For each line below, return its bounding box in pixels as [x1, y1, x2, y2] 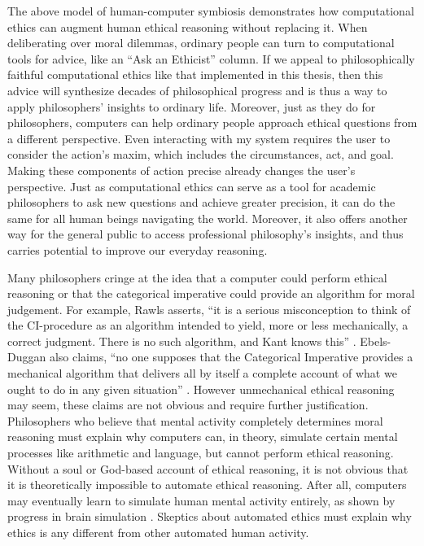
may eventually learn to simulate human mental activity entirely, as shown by [7, 491, 396, 509]
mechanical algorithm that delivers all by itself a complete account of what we [7, 365, 397, 382]
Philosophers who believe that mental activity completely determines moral [7, 412, 383, 429]
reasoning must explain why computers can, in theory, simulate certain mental [7, 428, 398, 445]
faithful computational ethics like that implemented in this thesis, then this [7, 66, 383, 83]
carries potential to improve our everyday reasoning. [7, 241, 268, 258]
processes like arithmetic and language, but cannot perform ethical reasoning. [7, 444, 394, 461]
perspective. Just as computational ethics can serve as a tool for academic [7, 177, 376, 194]
